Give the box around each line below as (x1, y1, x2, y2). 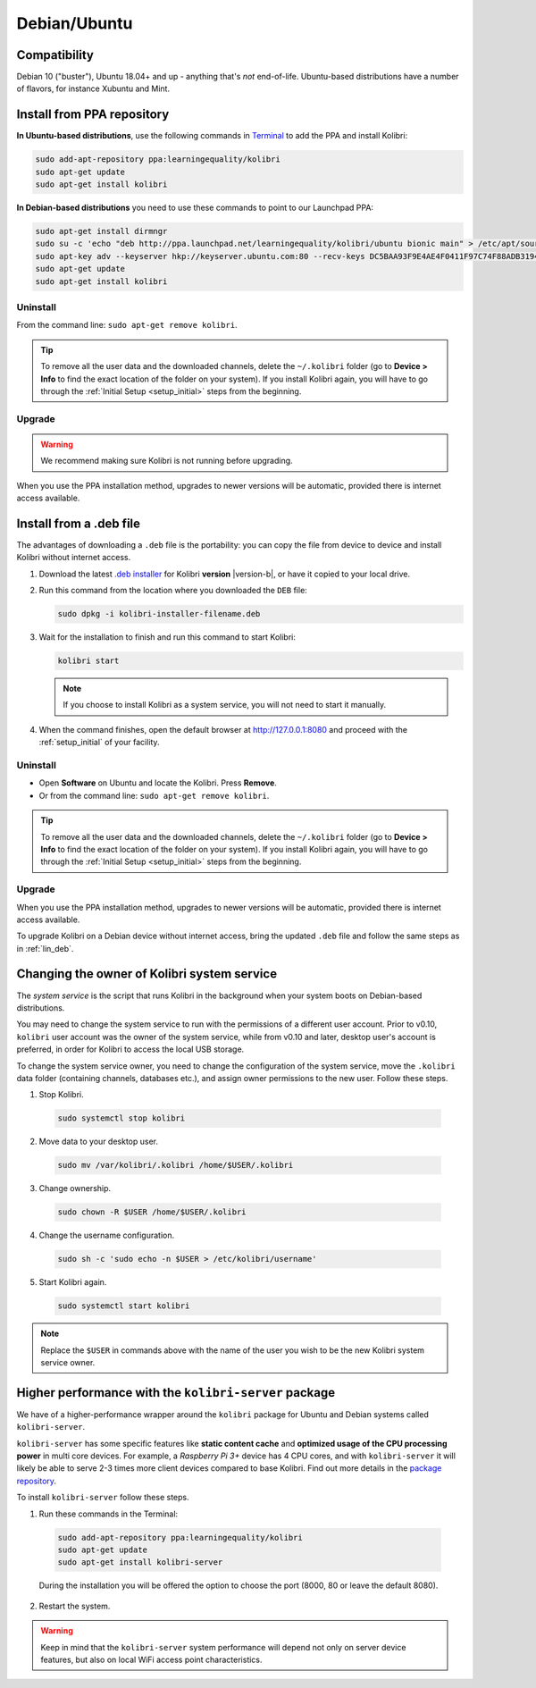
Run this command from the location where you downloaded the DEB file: (38, 585, 307, 596)
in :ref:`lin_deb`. (16, 943, 74, 953)
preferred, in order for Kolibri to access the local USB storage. (16, 1044, 245, 1054)
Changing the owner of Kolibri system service (16, 966, 277, 982)
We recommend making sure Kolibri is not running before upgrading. (40, 456, 294, 466)
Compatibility (16, 47, 94, 63)
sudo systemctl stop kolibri (57, 1113, 186, 1123)
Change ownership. (38, 1183, 112, 1194)
